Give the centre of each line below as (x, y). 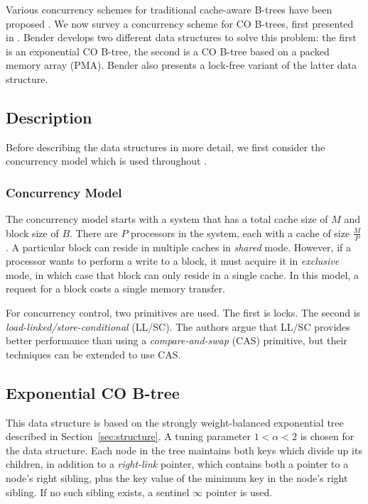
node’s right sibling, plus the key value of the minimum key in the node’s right (177, 477)
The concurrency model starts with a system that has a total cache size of (167, 219)
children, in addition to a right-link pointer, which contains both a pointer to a (177, 464)
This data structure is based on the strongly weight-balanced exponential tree (175, 422)
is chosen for (327, 436)
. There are (94, 232)
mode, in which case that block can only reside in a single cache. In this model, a (182, 274)
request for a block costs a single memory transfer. (115, 289)
